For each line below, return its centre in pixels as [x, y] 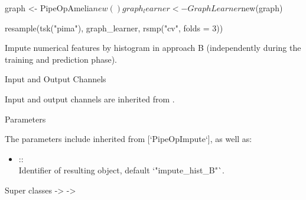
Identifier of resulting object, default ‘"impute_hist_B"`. [121, 170]
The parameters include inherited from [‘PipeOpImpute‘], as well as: [128, 139]
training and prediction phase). [61, 59]
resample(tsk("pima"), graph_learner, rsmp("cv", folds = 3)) [114, 28]
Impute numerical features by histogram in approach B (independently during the [153, 48]
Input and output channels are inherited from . [90, 99]
